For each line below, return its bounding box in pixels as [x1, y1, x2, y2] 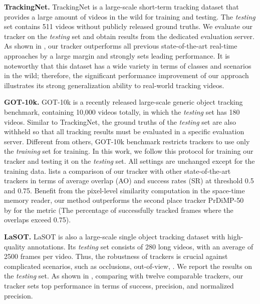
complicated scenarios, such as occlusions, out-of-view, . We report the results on [4, 260, 252, 271]
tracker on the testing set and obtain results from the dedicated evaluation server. [4, 31, 254, 41]
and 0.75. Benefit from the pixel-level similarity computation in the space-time [4, 185, 245, 195]
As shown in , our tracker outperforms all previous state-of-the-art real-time [4, 41, 237, 51]
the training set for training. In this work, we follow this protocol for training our [4, 146, 253, 156]
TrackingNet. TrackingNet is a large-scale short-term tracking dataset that [4, 2, 239, 12]
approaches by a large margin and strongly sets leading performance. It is [4, 50, 230, 61]
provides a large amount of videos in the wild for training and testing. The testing [4, 11, 255, 22]
